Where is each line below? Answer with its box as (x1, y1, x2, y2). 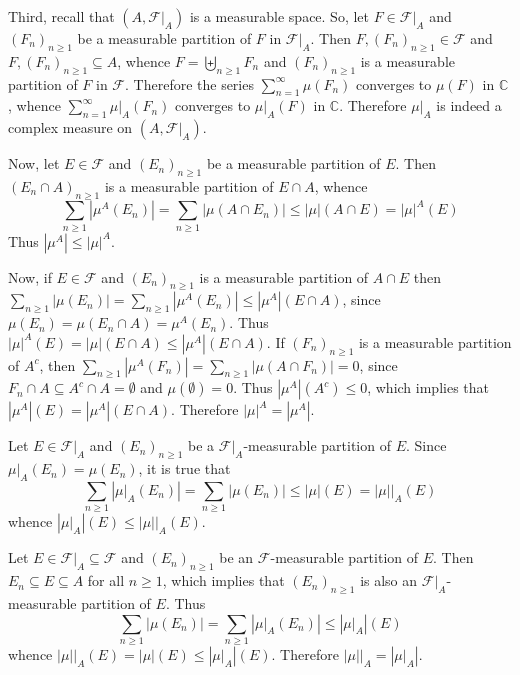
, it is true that (138, 458, 231, 479)
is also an (360, 570, 418, 591)
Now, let (8, 153, 60, 174)
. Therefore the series (125, 73, 254, 94)
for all (87, 570, 125, 591)
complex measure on (8, 117, 133, 138)
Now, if (8, 266, 52, 287)
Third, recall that (8, 6, 115, 26)
